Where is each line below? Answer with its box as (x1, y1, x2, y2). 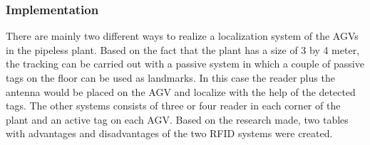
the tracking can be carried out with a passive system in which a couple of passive (6, 56, 364, 71)
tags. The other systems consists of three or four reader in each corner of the (6, 98, 341, 113)
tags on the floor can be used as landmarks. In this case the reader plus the (6, 70, 335, 85)
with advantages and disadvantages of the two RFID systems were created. (6, 126, 333, 141)
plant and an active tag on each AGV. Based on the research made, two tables (6, 112, 349, 127)
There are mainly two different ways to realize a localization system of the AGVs (6, 28, 359, 43)
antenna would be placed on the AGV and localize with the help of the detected (6, 84, 356, 99)
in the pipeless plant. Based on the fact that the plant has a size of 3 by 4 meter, (6, 42, 360, 57)
